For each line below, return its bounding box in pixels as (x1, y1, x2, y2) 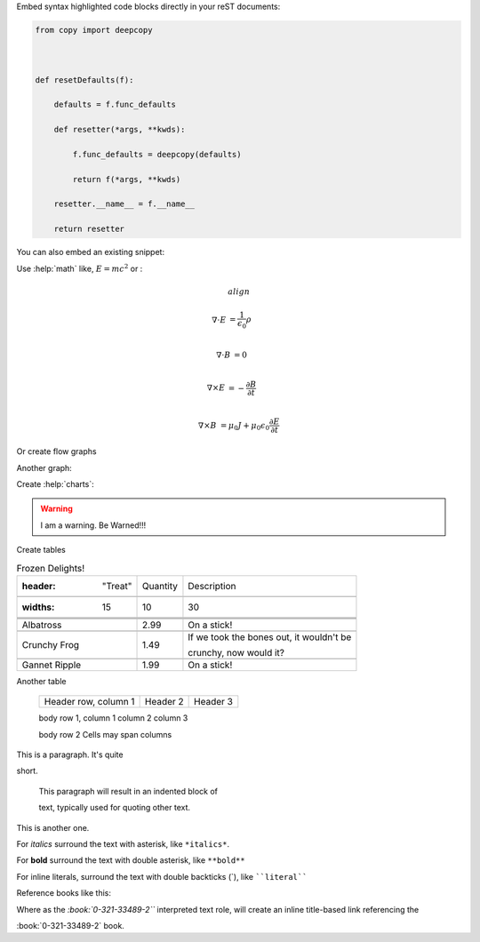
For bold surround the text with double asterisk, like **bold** (16, 855, 245, 866)
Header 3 (194, 696, 233, 708)
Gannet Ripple (21, 659, 82, 671)
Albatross (21, 619, 62, 631)
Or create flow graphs (16, 446, 97, 457)
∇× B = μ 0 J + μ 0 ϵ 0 (197, 420, 270, 433)
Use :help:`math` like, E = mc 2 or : (16, 262, 143, 274)
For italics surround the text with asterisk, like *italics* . (16, 838, 230, 849)
